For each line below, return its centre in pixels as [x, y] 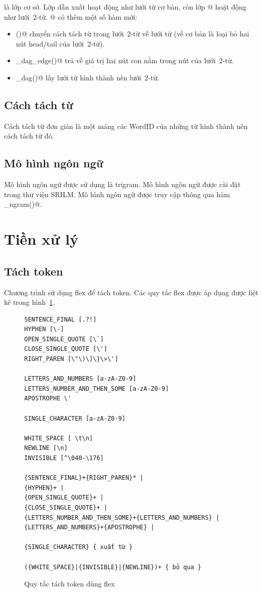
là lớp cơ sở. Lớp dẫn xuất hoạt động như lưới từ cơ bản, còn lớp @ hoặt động [125, 7]
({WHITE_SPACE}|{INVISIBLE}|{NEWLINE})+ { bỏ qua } [113, 567]
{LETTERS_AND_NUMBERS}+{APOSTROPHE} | [89, 528]
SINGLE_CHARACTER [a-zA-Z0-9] [75, 418]
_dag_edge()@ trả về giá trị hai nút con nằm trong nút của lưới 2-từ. [125, 60]
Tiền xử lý [41, 239]
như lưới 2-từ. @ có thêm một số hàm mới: [71, 16]
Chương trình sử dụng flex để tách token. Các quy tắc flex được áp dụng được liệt [131, 292]
